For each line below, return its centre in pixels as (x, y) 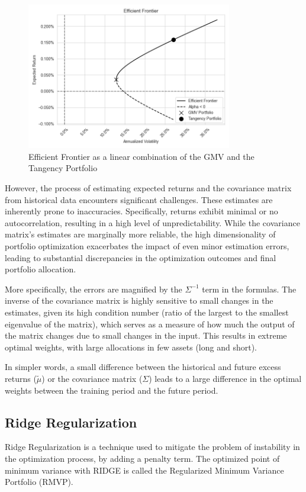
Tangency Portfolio (63, 168)
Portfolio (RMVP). (39, 482)
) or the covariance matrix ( (92, 378)
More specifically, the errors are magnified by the (94, 289)
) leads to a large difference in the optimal (225, 378)
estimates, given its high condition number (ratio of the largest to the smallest (147, 312)
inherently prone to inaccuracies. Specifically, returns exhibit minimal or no (141, 211)
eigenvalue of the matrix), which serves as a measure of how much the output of (150, 324)
